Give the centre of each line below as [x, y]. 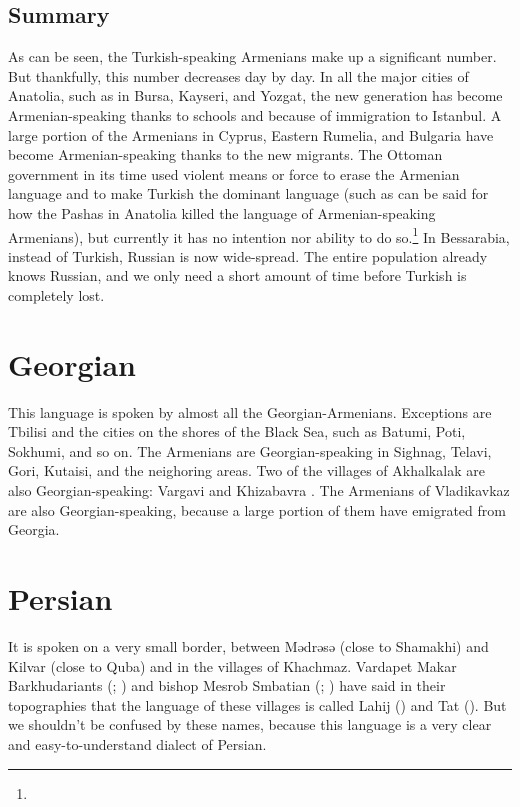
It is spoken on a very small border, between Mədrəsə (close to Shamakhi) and [248, 645]
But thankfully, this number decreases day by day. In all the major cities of [238, 75]
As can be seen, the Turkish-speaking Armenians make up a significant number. [252, 56]
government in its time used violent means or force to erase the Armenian [234, 173]
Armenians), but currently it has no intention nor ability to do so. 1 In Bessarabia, [259, 235]
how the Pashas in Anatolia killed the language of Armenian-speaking [222, 212]
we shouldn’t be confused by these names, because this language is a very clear [250, 724]
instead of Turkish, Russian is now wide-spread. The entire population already [248, 255]
